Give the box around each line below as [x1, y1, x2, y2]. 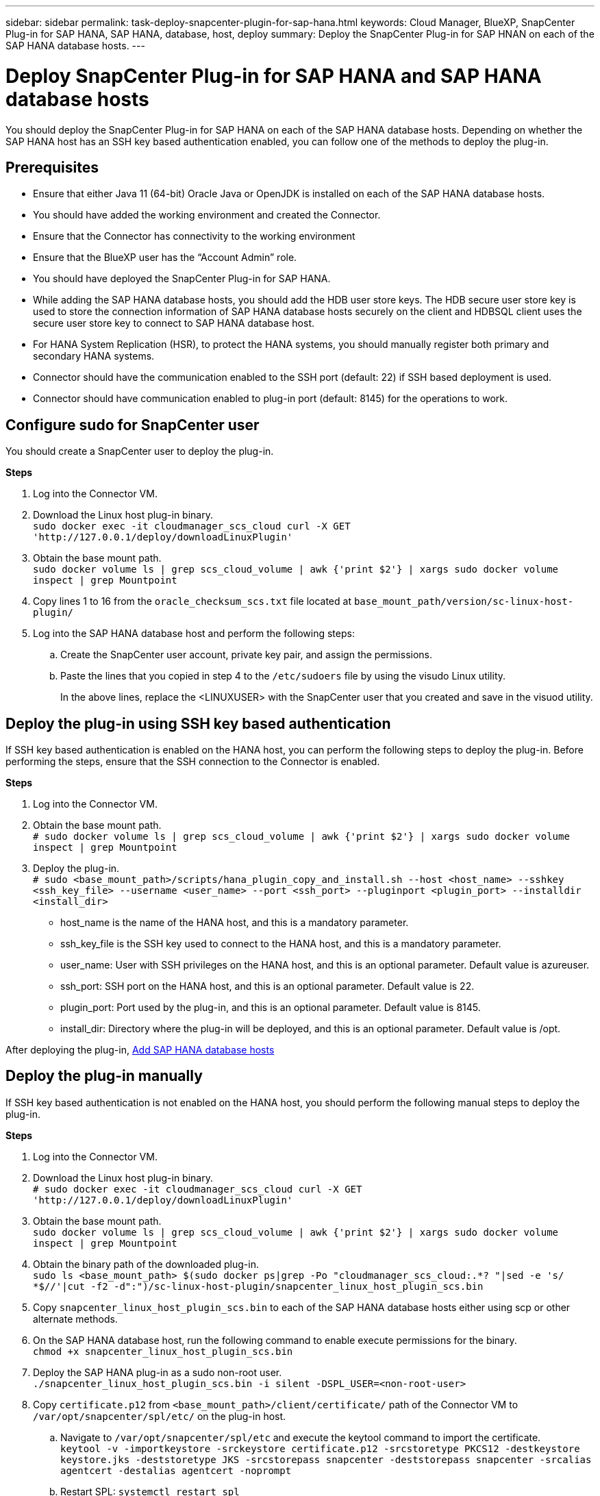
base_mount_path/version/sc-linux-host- [353, 596, 574, 608]
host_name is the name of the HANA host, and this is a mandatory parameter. [60, 917, 409, 929]
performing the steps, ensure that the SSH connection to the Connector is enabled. [5, 756, 380, 768]
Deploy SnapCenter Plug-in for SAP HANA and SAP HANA [5, 64, 542, 88]
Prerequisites [5, 158, 99, 176]
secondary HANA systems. [33, 350, 155, 362]
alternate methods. [33, 1312, 118, 1325]
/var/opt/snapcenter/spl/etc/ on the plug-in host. [33, 1410, 286, 1422]
